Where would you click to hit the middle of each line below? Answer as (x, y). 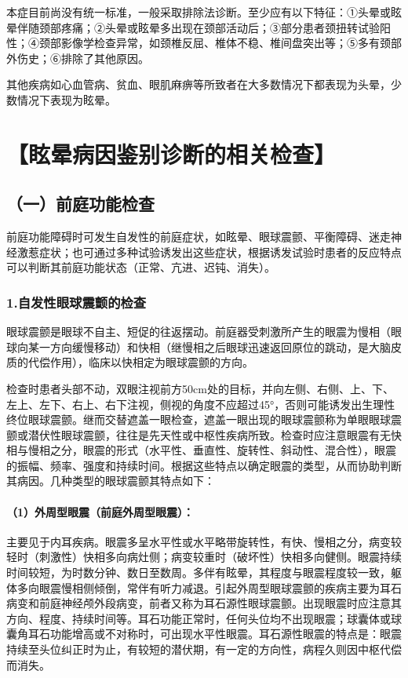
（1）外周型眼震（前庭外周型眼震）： (100, 511)
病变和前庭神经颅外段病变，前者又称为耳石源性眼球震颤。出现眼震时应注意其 (204, 603)
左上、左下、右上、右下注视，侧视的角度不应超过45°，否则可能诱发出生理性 (201, 404)
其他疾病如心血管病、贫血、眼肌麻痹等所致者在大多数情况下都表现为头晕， (199, 84)
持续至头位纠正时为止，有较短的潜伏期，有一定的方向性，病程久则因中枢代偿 (204, 649)
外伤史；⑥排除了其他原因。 (78, 58)
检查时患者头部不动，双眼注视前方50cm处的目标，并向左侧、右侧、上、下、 (200, 388)
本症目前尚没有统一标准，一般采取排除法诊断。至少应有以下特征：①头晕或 (199, 12)
